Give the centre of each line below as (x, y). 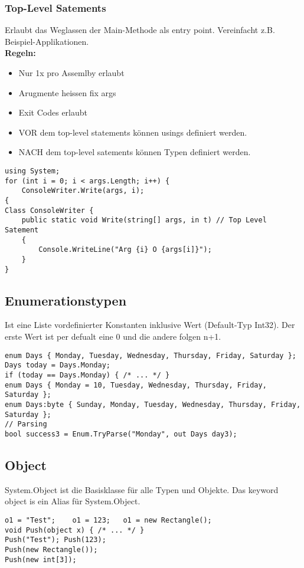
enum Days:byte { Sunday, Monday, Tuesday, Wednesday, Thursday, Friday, (153, 404)
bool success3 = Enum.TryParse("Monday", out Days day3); (121, 434)
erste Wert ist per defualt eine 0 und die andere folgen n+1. (113, 336)
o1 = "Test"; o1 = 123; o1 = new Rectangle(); (108, 520)
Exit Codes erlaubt (53, 112)
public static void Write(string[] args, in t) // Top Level (144, 220)
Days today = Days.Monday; (58, 365)
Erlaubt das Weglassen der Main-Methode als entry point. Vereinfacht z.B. (140, 30)
